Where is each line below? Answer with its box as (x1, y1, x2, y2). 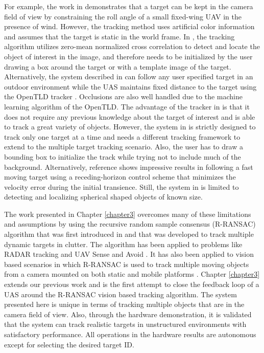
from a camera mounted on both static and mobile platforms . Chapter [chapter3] (4, 269, 260, 279)
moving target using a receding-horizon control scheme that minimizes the (4, 171, 236, 182)
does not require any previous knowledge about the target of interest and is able (4, 111, 255, 122)
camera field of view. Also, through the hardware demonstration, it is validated (4, 308, 252, 319)
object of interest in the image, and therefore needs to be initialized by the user (4, 51, 253, 61)
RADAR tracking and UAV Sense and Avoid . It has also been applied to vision (4, 249, 254, 259)
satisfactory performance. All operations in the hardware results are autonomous (4, 329, 256, 339)
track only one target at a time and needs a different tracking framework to (4, 131, 241, 142)
